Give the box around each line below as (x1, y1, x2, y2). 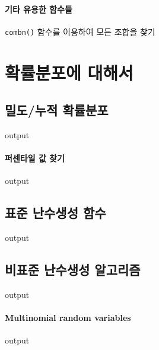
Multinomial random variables (5, 311, 131, 324)
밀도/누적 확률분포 (5, 101, 109, 119)
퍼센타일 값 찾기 (5, 152, 65, 164)
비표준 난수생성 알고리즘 (5, 260, 141, 279)
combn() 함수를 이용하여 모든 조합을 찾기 (5, 25, 155, 37)
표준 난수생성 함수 (5, 203, 106, 222)
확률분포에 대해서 (5, 60, 133, 84)
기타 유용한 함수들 (5, 2, 72, 15)
